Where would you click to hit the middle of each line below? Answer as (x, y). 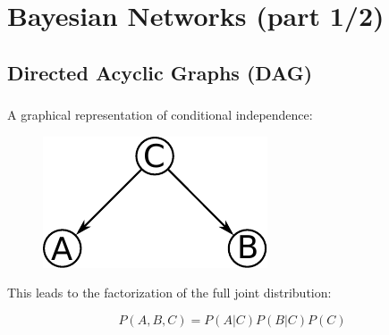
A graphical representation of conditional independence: (160, 115)
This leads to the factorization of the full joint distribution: (169, 293)
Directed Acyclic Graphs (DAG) (160, 72)
